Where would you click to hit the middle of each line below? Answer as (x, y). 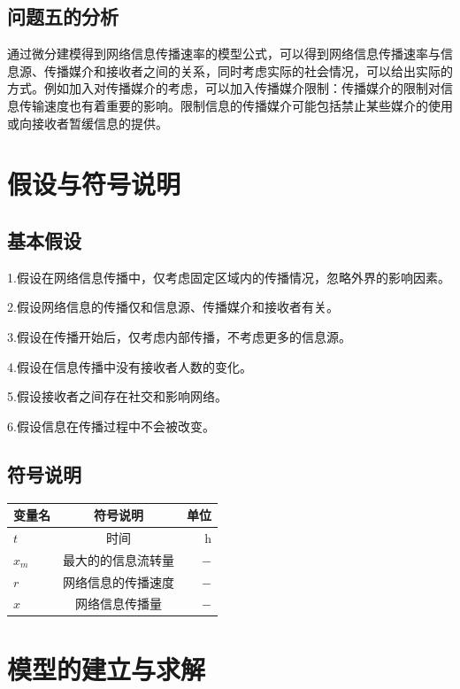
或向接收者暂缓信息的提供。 (88, 123)
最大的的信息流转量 (119, 559)
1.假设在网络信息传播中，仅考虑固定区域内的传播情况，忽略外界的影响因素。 (229, 277)
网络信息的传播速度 (119, 581)
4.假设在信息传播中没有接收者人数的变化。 (130, 366)
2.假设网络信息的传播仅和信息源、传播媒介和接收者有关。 (173, 307)
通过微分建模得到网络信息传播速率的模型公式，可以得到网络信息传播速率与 (224, 54)
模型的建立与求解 (107, 668)
